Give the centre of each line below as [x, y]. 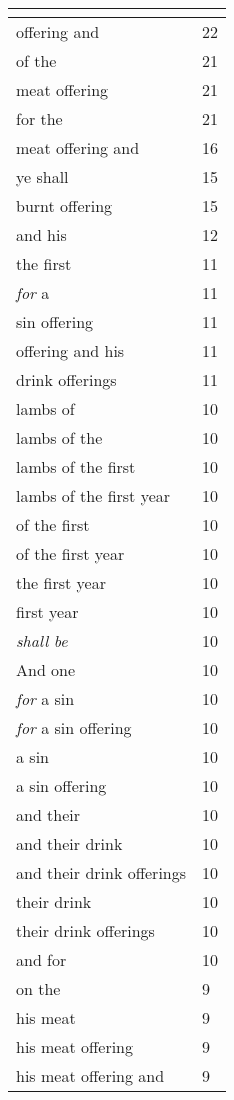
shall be [42, 640]
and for [41, 959]
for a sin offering [74, 727]
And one [46, 669]
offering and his [70, 350]
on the [38, 988]
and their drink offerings [101, 872]
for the [39, 118]
